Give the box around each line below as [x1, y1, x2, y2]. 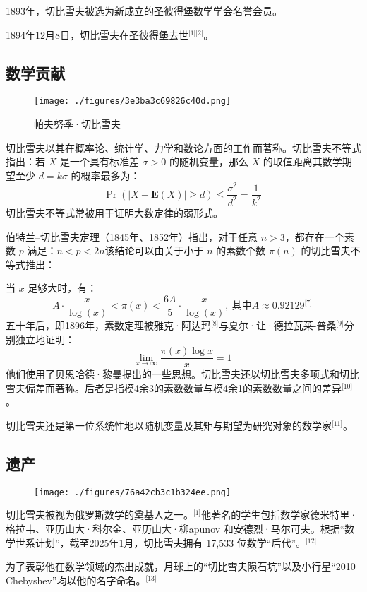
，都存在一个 [284, 229, 344, 244]
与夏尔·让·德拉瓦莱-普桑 [219, 317, 337, 332]
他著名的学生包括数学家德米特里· [201, 507, 358, 522]
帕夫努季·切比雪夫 [34, 117, 121, 131]
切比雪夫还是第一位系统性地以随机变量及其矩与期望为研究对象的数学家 [6, 418, 332, 432]
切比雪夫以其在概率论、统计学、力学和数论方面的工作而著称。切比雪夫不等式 [6, 140, 361, 155]
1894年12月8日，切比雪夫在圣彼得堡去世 [6, 27, 188, 42]
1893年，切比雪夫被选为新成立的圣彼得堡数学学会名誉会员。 [6, 4, 282, 18]
